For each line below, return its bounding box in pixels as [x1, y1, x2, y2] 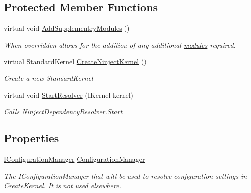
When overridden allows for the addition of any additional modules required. [4, 39, 236, 50]
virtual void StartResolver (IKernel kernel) [4, 89, 134, 100]
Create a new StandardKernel [4, 72, 93, 83]
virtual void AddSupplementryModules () [4, 23, 130, 33]
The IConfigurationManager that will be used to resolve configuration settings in [4, 170, 247, 181]
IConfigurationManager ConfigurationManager [4, 153, 145, 164]
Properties [4, 130, 59, 146]
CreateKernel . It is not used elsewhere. [4, 180, 121, 191]
